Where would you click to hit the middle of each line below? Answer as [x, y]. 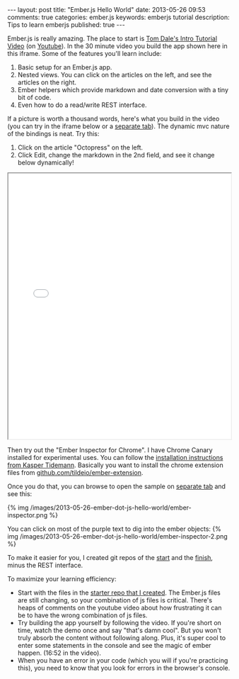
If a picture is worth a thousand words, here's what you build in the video [113, 119]
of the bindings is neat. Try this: [53, 134]
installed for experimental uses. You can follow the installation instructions [115, 458]
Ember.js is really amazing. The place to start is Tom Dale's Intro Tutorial [112, 38]
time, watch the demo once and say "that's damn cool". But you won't [119, 630]
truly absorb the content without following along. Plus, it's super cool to [122, 638]
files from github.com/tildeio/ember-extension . [75, 472]
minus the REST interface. [45, 565]
